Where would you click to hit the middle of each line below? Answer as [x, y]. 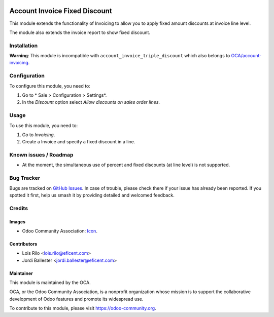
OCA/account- [246, 56]
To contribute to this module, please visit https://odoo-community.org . [83, 308]
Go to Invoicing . [39, 135]
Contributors [23, 244]
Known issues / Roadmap [41, 155]
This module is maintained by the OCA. [50, 283]
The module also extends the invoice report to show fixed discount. [80, 32]
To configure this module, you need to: [50, 86]
